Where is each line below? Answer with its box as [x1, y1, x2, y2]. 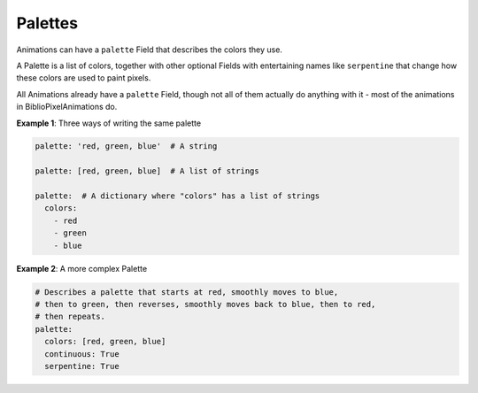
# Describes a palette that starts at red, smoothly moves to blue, [35, 287, 339, 297]
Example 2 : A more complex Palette [16, 263, 148, 274]
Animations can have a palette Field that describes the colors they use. [16, 44, 283, 55]
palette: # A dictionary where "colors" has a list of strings [35, 191, 320, 201]
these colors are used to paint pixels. [16, 73, 151, 83]
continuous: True [44, 349, 119, 358]
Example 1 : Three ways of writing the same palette [16, 118, 202, 128]
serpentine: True [44, 361, 119, 371]
